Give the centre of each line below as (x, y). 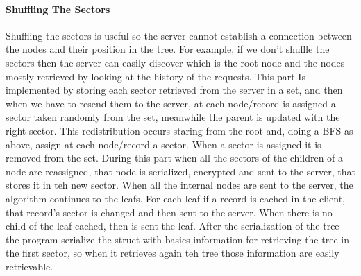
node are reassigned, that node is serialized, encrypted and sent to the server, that (180, 171)
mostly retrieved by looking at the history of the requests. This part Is (156, 76)
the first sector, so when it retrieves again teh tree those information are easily (173, 253)
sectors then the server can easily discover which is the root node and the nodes (175, 62)
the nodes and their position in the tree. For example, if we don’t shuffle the (168, 49)
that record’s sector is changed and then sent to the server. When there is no (169, 212)
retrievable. (30, 266)
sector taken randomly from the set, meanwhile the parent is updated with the (173, 117)
